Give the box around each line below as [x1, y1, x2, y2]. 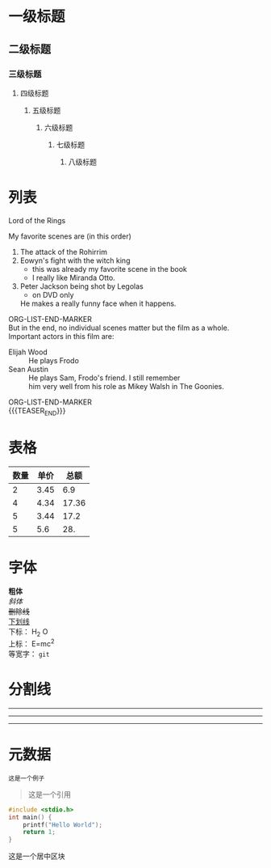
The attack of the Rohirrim [19, 247, 107, 256]
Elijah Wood [8, 347, 48, 357]
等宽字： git [8, 649, 50, 658]
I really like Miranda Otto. [31, 273, 115, 282]
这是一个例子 [8, 774, 45, 782]
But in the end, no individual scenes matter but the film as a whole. [8, 323, 230, 332]
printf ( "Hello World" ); [23, 820, 103, 829]
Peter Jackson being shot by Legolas [19, 281, 144, 291]
